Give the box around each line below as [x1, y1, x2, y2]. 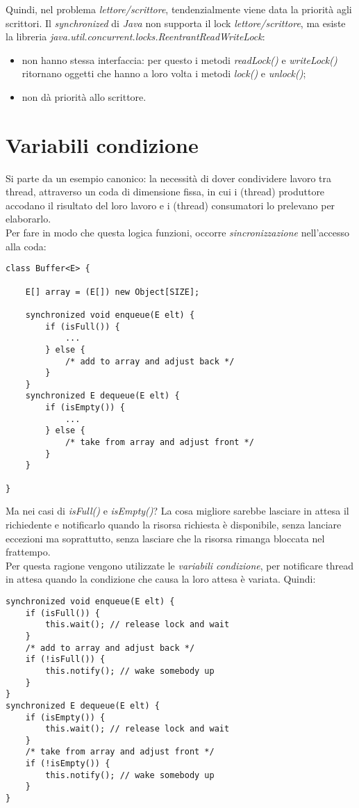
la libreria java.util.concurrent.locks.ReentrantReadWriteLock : [6, 29, 265, 44]
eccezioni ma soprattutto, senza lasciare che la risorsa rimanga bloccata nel [6, 531, 325, 545]
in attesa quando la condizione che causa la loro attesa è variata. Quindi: [6, 572, 316, 586]
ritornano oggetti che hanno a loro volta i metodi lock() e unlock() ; [22, 66, 306, 81]
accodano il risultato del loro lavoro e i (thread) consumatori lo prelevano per [6, 197, 335, 212]
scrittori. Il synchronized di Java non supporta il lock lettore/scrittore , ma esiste [6, 15, 346, 30]
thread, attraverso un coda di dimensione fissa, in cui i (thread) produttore [6, 184, 325, 199]
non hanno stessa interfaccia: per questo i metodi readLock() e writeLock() [22, 52, 337, 67]
